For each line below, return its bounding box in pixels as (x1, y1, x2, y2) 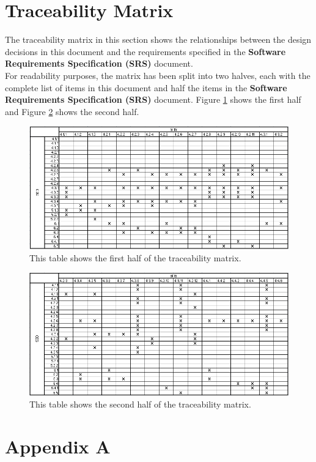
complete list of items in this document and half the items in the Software (5, 81, 287, 94)
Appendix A (5, 434, 111, 459)
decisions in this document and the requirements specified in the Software (5, 45, 286, 58)
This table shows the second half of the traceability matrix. (29, 398, 251, 411)
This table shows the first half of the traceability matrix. (29, 251, 241, 264)
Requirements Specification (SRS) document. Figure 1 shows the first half (5, 93, 301, 106)
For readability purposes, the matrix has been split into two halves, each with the (5, 69, 310, 81)
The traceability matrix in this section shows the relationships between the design (5, 33, 312, 46)
